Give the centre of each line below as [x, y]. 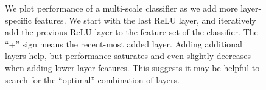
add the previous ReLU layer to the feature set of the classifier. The [131, 32]
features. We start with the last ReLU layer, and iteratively [145, 20]
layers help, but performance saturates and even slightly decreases [128, 56]
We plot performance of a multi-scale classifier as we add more [121, 8]
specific [19, 20]
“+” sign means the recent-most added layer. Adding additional [124, 43]
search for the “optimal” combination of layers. [92, 79]
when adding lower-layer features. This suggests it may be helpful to [132, 67]
